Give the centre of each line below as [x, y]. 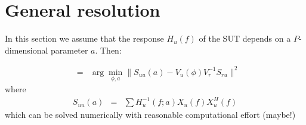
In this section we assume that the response [84, 38]
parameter [69, 50]
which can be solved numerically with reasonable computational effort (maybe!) [150, 115]
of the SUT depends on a [245, 38]
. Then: [108, 50]
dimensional [27, 50]
